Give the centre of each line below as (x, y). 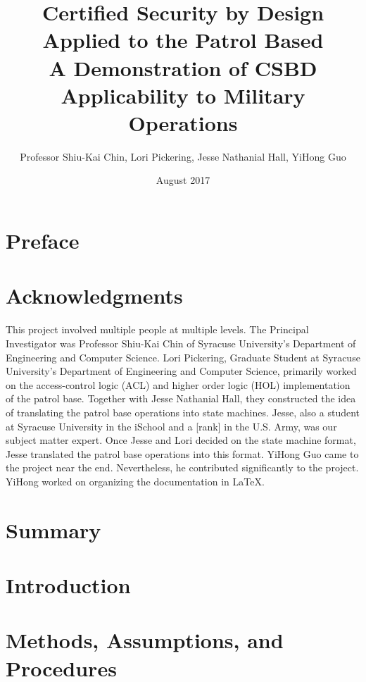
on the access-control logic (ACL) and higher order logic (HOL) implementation (178, 384)
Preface (43, 241)
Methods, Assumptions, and (145, 640)
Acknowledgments (94, 296)
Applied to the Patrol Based (183, 40)
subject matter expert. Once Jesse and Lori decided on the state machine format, (181, 440)
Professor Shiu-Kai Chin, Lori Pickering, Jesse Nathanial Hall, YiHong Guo (183, 156)
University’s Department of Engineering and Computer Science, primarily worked (181, 371)
